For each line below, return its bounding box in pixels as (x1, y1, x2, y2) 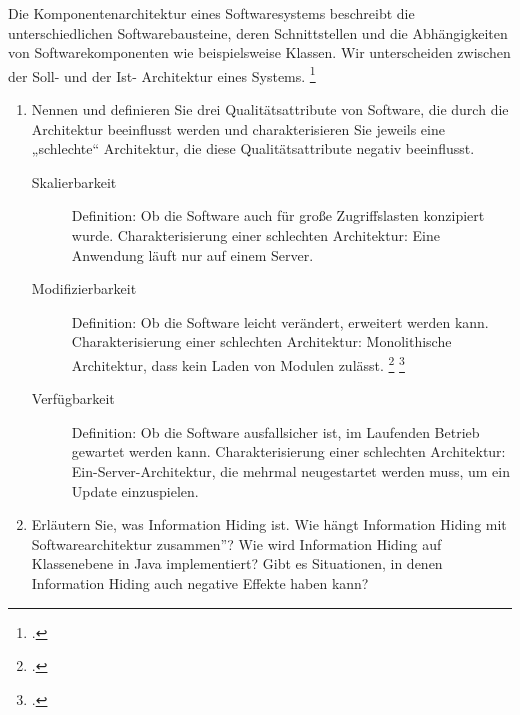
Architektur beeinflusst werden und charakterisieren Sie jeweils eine (31, 118, 445, 139)
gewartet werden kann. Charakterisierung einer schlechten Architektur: (71, 441, 506, 462)
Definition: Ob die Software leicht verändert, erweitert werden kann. (71, 311, 489, 332)
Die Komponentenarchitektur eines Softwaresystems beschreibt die (8, 3, 415, 23)
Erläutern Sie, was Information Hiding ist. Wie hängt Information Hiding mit (31, 514, 507, 535)
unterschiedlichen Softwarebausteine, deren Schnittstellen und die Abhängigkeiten (8, 22, 508, 43)
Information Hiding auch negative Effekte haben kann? (31, 572, 369, 593)
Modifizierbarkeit (31, 278, 137, 299)
